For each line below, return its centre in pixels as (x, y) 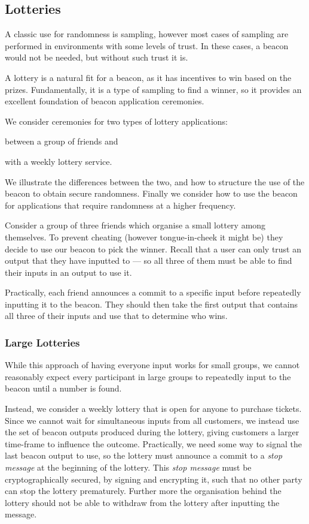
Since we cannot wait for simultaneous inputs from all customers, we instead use (152, 420)
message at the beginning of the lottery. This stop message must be (128, 467)
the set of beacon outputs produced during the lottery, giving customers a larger (152, 432)
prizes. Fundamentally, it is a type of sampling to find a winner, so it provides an (153, 89)
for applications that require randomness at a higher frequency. (120, 205)
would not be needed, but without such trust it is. (97, 57)
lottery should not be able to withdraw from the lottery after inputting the (142, 502)
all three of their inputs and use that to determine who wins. (116, 316)
